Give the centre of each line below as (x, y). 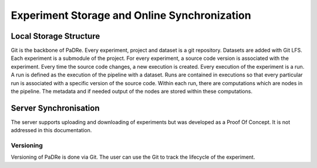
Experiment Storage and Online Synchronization (131, 15)
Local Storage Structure (55, 36)
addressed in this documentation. (51, 130)
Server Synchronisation (55, 108)
